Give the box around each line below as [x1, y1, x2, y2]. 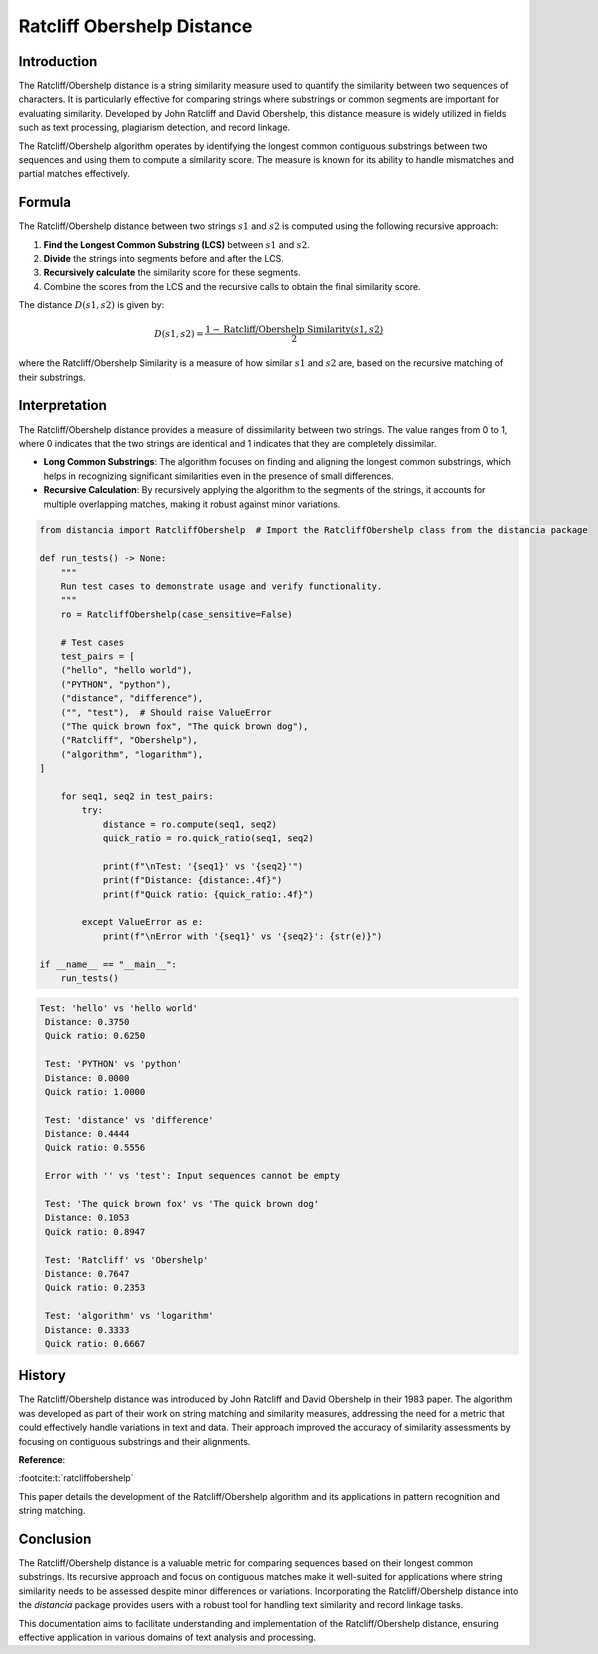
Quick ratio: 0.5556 [45, 1142, 146, 1154]
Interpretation [18, 397, 107, 414]
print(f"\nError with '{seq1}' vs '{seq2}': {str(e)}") [102, 930, 383, 942]
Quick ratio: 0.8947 [45, 1226, 146, 1237]
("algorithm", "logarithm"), [60, 748, 204, 760]
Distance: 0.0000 [45, 1072, 130, 1084]
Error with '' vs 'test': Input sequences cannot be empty [45, 1170, 341, 1182]
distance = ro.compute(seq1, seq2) [102, 818, 277, 830]
